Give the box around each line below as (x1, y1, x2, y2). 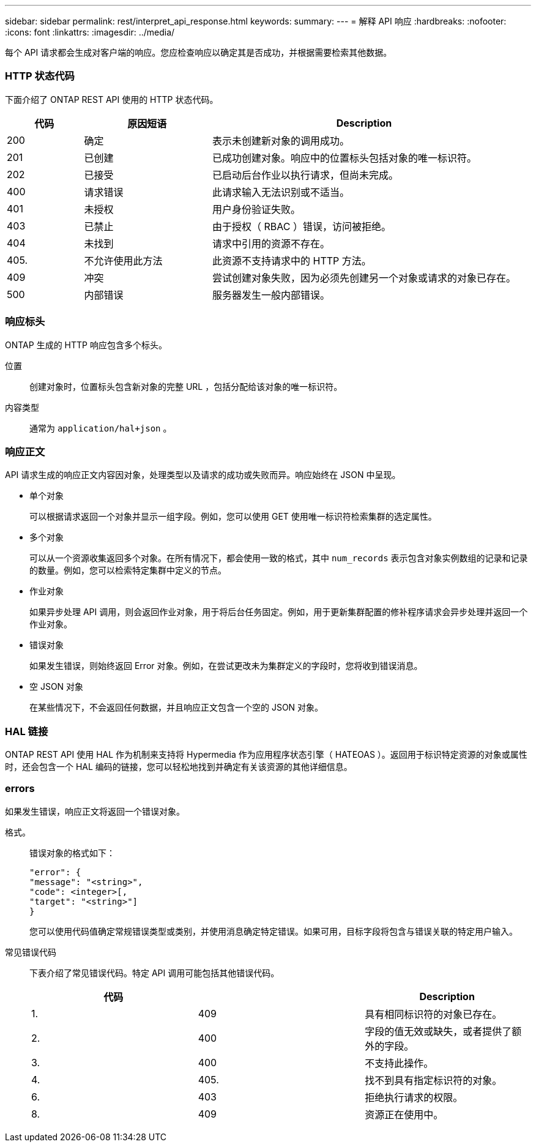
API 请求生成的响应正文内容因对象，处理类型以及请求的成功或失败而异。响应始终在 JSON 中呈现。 (5, 469, 401, 480)
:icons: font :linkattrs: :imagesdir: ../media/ (5, 27, 175, 37)
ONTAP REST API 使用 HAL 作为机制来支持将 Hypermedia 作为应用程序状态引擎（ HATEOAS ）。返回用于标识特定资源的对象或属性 (5, 749, 527, 760)
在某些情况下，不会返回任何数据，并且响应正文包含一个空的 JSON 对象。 (29, 702, 324, 713)
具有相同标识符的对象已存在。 (365, 1007, 502, 1020)
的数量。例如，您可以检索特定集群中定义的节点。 (29, 565, 226, 576)
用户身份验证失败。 (212, 203, 301, 215)
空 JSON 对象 (29, 681, 84, 692)
